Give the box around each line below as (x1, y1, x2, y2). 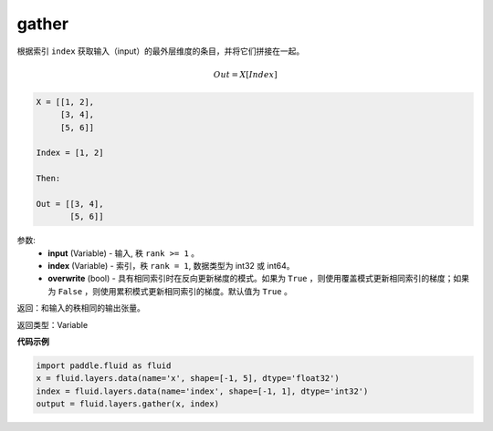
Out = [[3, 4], (36, 199, 104, 209)
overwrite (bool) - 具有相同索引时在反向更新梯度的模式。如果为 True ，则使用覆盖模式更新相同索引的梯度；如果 (47, 273, 470, 284)
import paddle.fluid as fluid (36, 360, 172, 371)
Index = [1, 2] (36, 148, 104, 159)
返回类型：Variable (16, 319, 89, 330)
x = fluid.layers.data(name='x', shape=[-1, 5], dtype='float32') (36, 374, 340, 384)
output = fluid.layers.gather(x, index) (36, 399, 219, 409)
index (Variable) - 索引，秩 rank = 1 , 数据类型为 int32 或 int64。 (47, 261, 295, 271)
